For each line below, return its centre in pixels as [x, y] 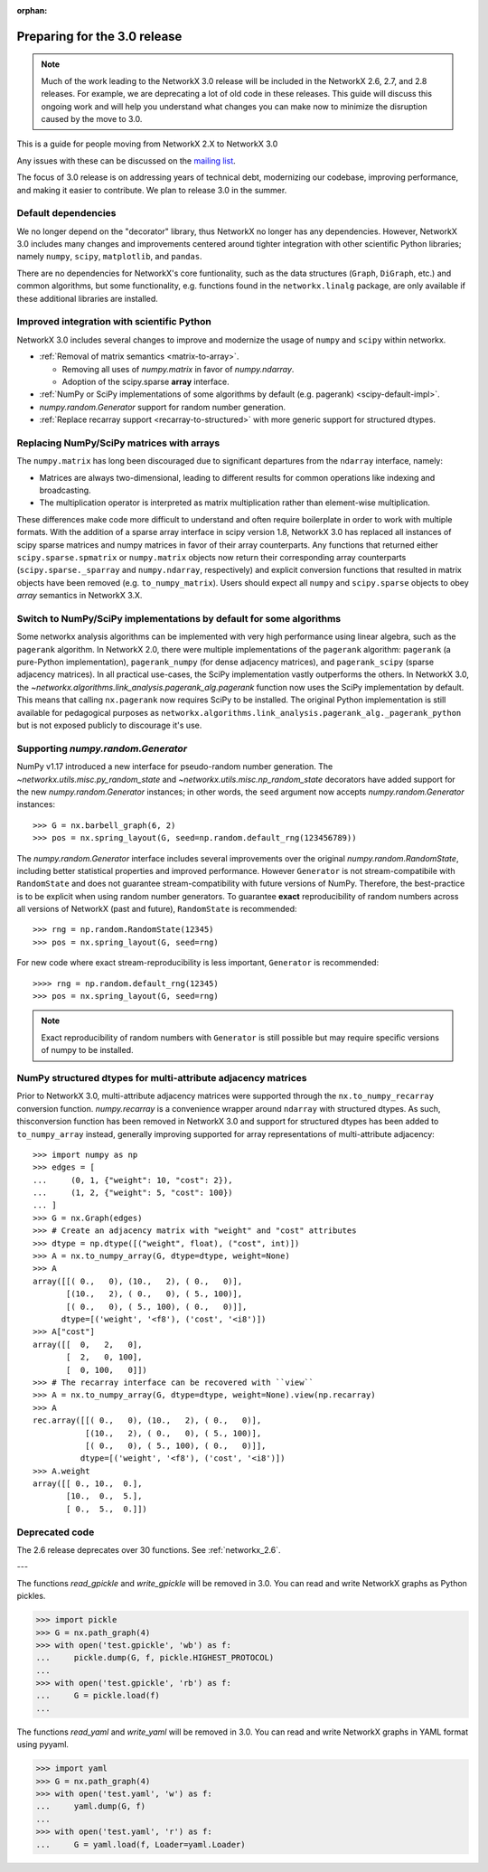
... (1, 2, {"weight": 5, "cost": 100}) [133, 1193]
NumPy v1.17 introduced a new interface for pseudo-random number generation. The [175, 767]
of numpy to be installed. [87, 1050]
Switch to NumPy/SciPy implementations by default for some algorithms [179, 618]
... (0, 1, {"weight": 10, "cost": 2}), [133, 1180]
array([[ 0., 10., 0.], [88, 1484]
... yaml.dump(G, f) [91, 1806]
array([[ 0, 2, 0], [88, 1344]
